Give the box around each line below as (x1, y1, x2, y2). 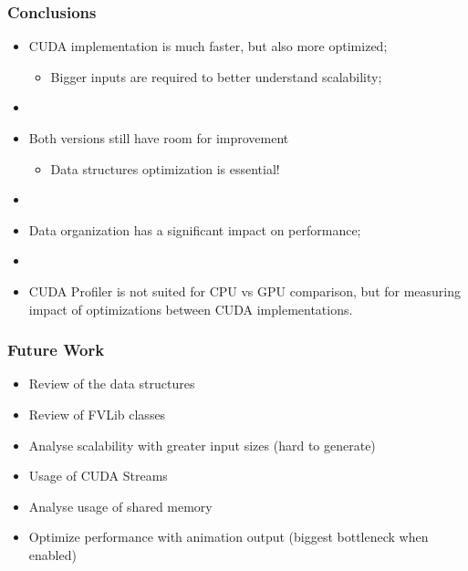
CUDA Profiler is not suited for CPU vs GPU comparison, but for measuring (28, 281, 462, 300)
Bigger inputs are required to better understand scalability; (50, 67, 382, 86)
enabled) (28, 545, 77, 564)
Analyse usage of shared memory (28, 496, 213, 515)
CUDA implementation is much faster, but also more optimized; (28, 36, 388, 56)
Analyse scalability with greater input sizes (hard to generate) (28, 435, 376, 454)
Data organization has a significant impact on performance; (28, 220, 361, 239)
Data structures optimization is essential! (50, 159, 280, 178)
